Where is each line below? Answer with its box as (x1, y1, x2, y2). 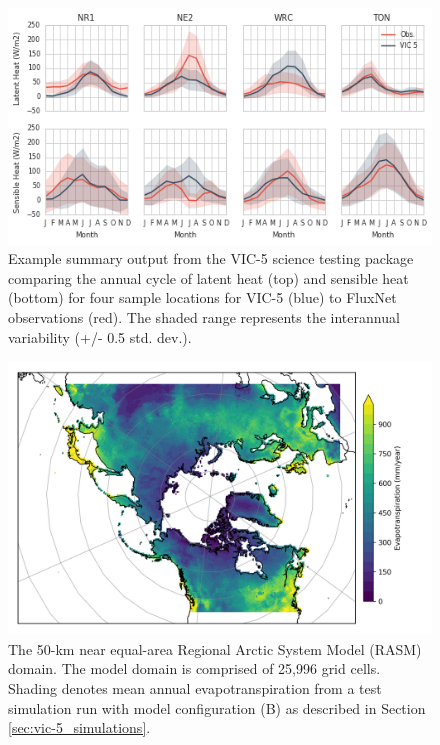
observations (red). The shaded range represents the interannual (8, 306, 400, 327)
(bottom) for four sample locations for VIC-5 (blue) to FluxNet (8, 287, 397, 308)
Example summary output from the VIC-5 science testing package (8, 248, 414, 269)
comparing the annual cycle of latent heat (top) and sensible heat (8, 267, 409, 288)
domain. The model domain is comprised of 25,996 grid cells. (8, 658, 381, 679)
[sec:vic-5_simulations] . (8, 717, 151, 738)
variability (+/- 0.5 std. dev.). (8, 326, 192, 347)
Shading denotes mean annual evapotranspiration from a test (8, 678, 382, 699)
